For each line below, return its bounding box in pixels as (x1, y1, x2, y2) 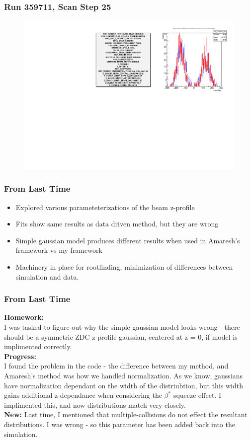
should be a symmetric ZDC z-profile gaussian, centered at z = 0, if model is (4, 331, 238, 342)
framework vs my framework (15, 245, 102, 255)
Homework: (4, 312, 44, 322)
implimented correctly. (4, 341, 72, 352)
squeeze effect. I (173, 390, 221, 400)
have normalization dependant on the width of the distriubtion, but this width (4, 380, 243, 390)
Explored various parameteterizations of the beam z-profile (15, 202, 195, 212)
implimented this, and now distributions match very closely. (4, 399, 186, 410)
